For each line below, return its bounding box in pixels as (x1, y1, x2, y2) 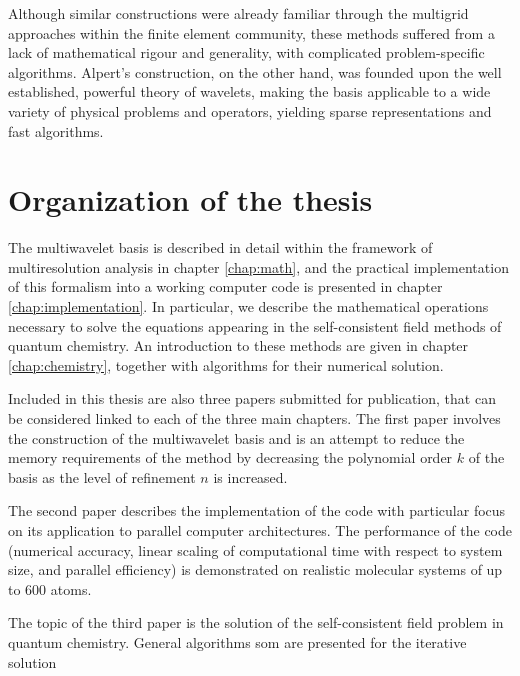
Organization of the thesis (8, 179, 373, 220)
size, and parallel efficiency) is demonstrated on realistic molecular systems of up (8, 559, 503, 580)
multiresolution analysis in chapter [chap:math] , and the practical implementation (8, 256, 509, 277)
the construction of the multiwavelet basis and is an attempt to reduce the (8, 427, 465, 448)
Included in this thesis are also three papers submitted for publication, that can (8, 388, 496, 409)
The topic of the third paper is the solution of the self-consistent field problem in (8, 612, 504, 633)
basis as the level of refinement (8, 466, 196, 487)
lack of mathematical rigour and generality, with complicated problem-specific (8, 42, 485, 63)
